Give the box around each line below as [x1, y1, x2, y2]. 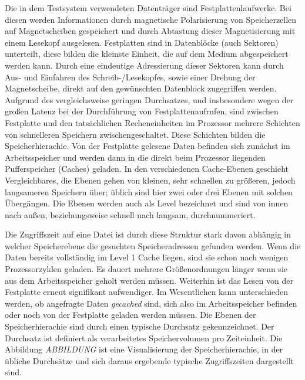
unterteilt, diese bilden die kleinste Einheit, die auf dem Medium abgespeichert [5, 48, 289, 60]
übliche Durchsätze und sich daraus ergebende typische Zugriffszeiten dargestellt [5, 354, 294, 367]
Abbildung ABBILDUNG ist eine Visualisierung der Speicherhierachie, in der [5, 343, 283, 355]
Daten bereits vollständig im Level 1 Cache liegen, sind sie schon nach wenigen [5, 251, 289, 263]
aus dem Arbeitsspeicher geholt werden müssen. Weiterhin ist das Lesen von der [5, 274, 293, 286]
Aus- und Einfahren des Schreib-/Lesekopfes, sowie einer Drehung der [5, 70, 256, 83]
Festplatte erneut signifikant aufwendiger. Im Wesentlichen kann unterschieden [5, 286, 289, 298]
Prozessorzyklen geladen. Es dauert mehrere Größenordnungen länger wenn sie [5, 263, 287, 275]
